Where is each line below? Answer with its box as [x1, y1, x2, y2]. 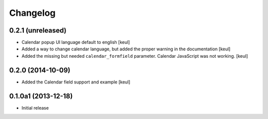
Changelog [9, 7, 56, 18]
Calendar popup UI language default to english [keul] [21, 40, 130, 45]
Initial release [21, 105, 49, 111]
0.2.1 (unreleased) [9, 26, 67, 35]
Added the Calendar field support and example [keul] [21, 79, 131, 85]
